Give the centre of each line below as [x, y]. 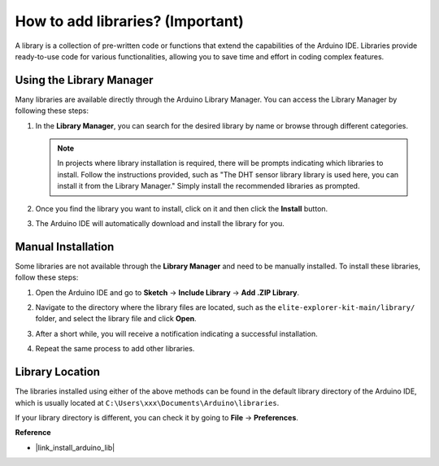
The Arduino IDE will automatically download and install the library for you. [160, 223]
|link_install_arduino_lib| [75, 447]
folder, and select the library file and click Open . [116, 319]
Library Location [58, 372]
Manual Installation [65, 247]
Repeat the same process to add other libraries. [115, 349]
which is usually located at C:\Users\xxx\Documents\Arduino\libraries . [147, 403]
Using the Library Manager [84, 80]
